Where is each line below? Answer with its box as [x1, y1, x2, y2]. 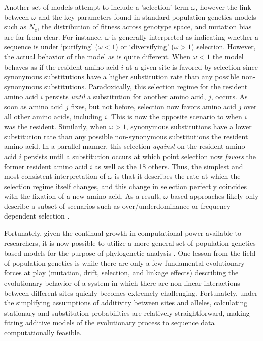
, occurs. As [211, 91, 248, 102]
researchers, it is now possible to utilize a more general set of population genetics [4, 237, 256, 248]
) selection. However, [191, 41, 256, 52]
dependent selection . [4, 210, 70, 221]
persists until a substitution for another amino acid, [45, 91, 206, 102]
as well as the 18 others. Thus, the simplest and [94, 161, 243, 171]
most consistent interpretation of [4, 171, 106, 181]
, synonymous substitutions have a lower [126, 121, 252, 132]
